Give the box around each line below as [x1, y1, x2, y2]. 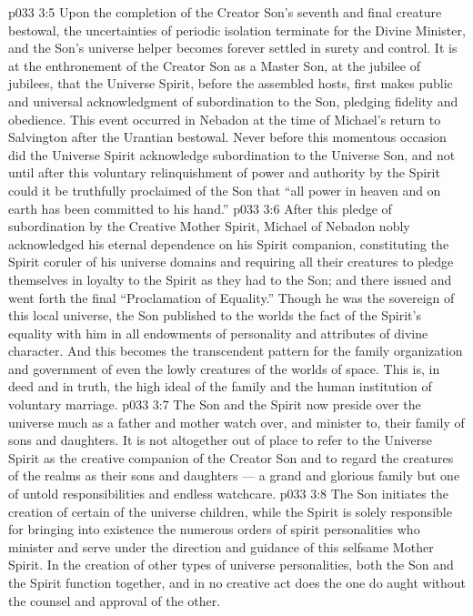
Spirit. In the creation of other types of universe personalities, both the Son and [8, 555, 454, 574]
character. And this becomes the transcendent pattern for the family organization [8, 341, 463, 360]
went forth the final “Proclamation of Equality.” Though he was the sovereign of [8, 288, 455, 307]
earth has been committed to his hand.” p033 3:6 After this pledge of [8, 198, 392, 217]
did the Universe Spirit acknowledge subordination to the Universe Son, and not [8, 145, 456, 164]
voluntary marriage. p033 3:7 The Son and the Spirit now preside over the [8, 395, 421, 414]
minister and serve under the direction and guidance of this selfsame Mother [8, 537, 434, 556]
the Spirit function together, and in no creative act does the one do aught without [8, 573, 467, 591]
